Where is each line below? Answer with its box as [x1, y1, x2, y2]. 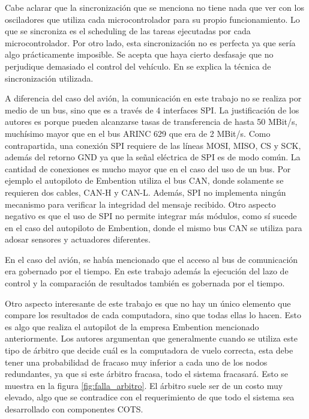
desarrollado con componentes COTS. [5, 403, 143, 415]
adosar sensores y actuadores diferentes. [5, 233, 151, 246]
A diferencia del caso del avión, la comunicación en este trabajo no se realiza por [5, 92, 302, 104]
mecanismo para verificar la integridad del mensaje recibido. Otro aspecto [5, 197, 276, 210]
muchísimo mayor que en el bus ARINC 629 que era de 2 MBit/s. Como [5, 127, 271, 139]
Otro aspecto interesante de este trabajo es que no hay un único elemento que [5, 297, 291, 309]
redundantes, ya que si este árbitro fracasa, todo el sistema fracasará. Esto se [5, 367, 289, 380]
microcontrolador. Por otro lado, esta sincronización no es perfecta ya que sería [5, 36, 296, 49]
